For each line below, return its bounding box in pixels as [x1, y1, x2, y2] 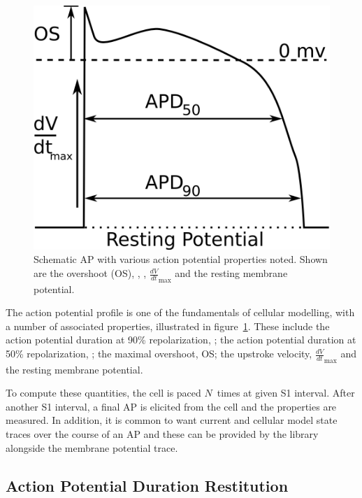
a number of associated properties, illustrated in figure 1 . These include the [6, 318, 330, 333]
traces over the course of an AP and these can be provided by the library [6, 427, 319, 441]
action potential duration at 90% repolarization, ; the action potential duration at [6, 332, 356, 347]
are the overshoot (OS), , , [34, 266, 147, 280]
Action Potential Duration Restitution [6, 474, 289, 496]
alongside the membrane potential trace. [6, 440, 178, 455]
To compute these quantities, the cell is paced [6, 385, 201, 400]
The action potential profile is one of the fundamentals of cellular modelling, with [6, 305, 355, 320]
